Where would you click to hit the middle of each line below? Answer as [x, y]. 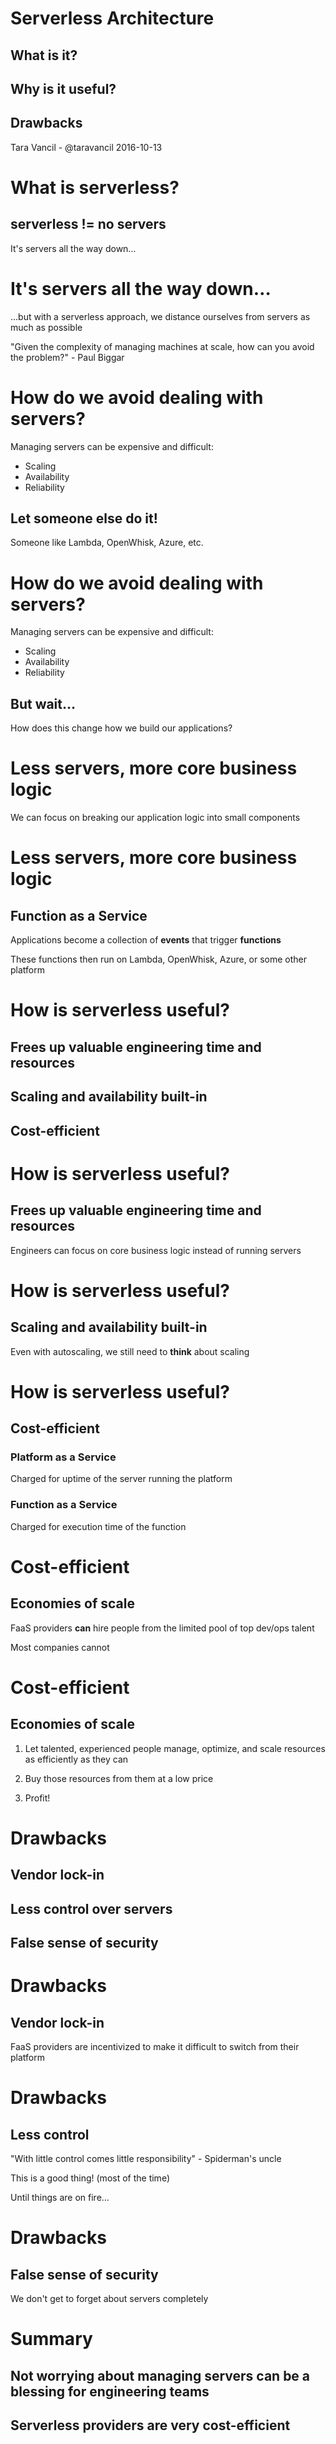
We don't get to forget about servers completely [109, 2299]
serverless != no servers [88, 224]
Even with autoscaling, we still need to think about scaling [130, 1351]
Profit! [37, 1798]
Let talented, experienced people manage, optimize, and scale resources [175, 1748]
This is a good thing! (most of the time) [90, 2178]
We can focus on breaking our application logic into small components [155, 818]
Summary [51, 2339]
